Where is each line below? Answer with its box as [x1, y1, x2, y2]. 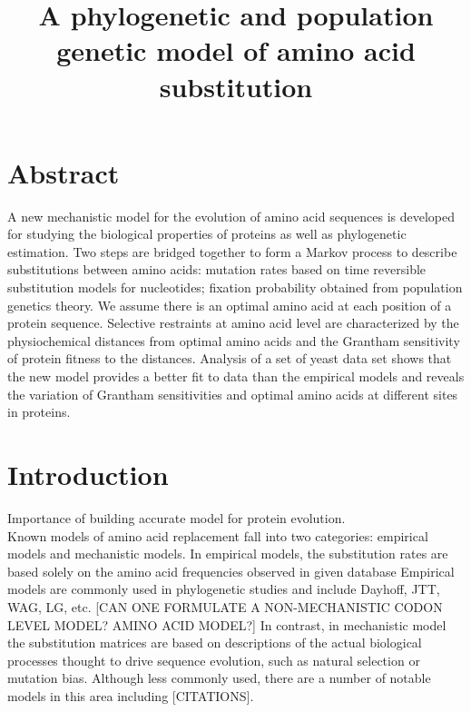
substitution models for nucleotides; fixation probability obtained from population [7, 278, 463, 297]
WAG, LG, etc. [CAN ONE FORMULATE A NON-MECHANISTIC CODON [7, 597, 443, 616]
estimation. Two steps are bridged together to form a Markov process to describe [7, 242, 457, 261]
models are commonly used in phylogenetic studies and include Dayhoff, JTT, [7, 579, 440, 598]
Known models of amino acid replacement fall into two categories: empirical [7, 526, 428, 545]
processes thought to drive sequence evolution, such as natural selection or [7, 650, 420, 669]
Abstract [7, 153, 120, 191]
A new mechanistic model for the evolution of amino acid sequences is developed [7, 206, 456, 225]
